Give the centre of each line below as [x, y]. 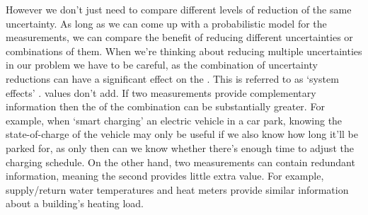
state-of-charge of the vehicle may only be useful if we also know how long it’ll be [182, 134]
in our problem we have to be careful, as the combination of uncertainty [162, 65]
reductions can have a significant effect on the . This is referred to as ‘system [172, 78]
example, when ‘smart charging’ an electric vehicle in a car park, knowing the [174, 120]
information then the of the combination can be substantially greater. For [165, 106]
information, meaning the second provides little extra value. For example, [165, 176]
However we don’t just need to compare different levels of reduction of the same [179, 9]
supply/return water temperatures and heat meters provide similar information [177, 189]
